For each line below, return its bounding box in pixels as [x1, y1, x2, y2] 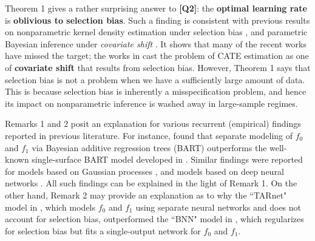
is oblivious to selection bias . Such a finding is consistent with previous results [5, 13, 310, 26]
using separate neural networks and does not [135, 200, 302, 213]
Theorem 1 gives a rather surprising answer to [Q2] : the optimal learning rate [5, 2, 307, 14]
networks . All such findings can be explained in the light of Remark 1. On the [5, 177, 297, 189]
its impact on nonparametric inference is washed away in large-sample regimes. [5, 97, 298, 109]
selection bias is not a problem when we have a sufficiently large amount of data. [5, 73, 305, 86]
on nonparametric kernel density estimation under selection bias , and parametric [5, 25, 308, 38]
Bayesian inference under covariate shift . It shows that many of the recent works [5, 37, 307, 50]
